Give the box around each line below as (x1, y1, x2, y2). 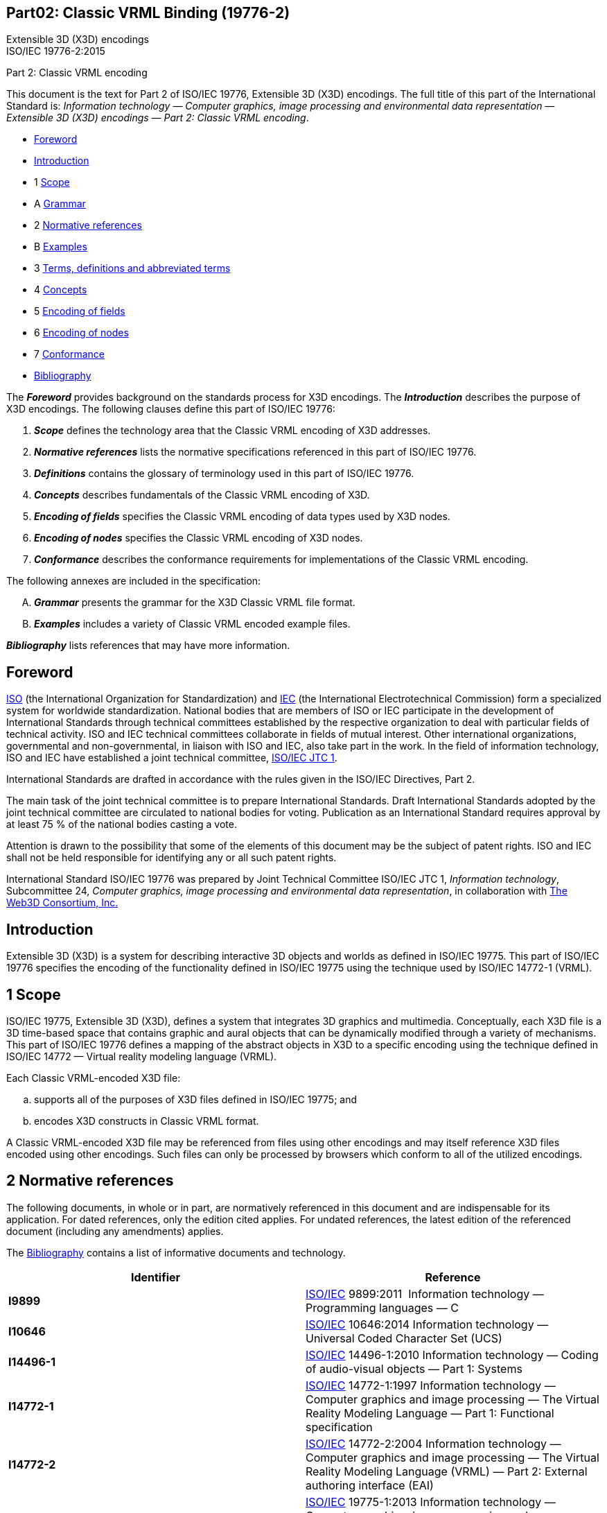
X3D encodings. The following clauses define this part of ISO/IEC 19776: (6, 403, 335, 415)
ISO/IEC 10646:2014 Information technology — (306, 1317, 549, 1331)
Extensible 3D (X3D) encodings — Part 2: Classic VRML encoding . (6, 112, 309, 124)
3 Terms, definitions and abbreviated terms (34, 262, 231, 275)
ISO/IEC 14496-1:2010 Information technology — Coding (306, 1347, 599, 1362)
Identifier (130, 1270, 181, 1284)
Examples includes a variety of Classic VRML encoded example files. (34, 618, 351, 630)
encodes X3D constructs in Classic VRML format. (34, 1114, 259, 1127)
